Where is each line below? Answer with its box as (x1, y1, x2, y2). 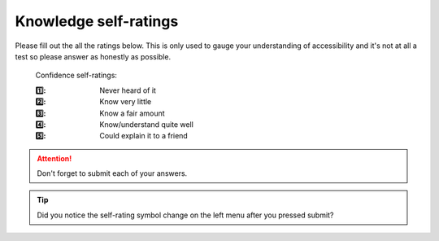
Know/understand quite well (99, 119, 194, 129)
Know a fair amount (99, 108, 166, 118)
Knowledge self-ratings (15, 12, 179, 30)
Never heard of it (99, 85, 156, 95)
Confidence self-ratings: (35, 70, 118, 81)
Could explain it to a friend (99, 131, 189, 141)
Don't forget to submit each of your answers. (37, 169, 188, 178)
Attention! (37, 153, 72, 163)
